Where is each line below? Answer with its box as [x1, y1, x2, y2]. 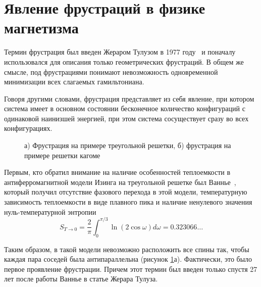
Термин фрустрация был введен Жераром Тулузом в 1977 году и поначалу [4, 46, 236, 57]
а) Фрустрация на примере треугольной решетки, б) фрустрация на [24, 140, 231, 151]
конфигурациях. [4, 123, 53, 133]
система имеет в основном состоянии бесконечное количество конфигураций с [4, 103, 245, 114]
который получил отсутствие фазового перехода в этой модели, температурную [4, 186, 247, 197]
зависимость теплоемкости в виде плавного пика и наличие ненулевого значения [4, 197, 252, 207]
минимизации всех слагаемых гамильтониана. [4, 76, 144, 87]
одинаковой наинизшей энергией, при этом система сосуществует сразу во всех [4, 113, 249, 123]
